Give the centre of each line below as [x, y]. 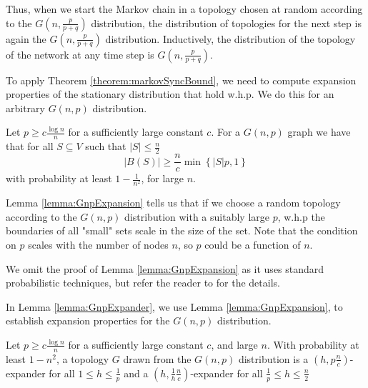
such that [106, 146]
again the [26, 38]
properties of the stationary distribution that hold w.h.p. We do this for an [170, 94]
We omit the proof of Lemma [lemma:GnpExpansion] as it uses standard [165, 268]
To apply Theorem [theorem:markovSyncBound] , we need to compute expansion [181, 80]
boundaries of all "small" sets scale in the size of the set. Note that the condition [182, 230]
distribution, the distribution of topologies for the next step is [226, 23]
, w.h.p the [301, 216]
